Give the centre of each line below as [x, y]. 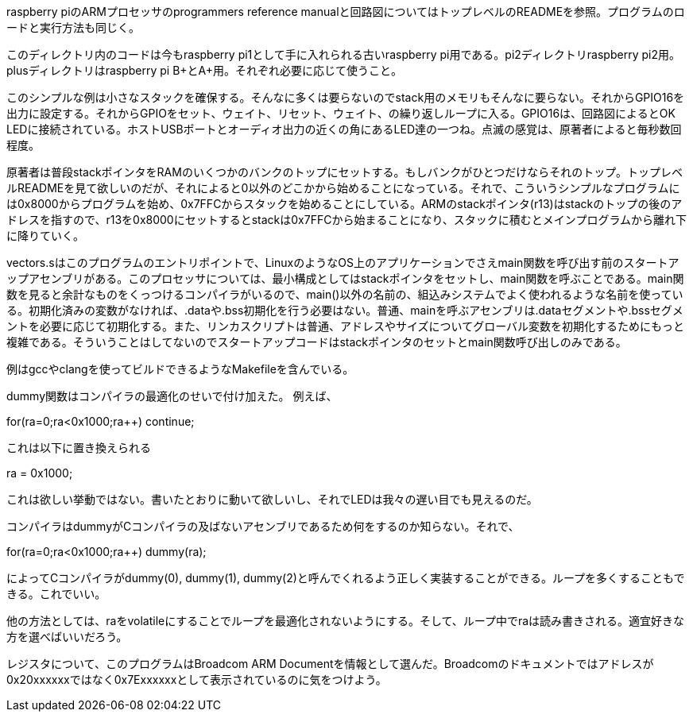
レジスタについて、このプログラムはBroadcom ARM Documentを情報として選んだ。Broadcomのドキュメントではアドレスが [330, 664]
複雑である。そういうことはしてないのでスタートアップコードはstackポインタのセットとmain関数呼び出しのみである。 [317, 342]
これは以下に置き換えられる [79, 448]
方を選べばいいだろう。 [67, 637]
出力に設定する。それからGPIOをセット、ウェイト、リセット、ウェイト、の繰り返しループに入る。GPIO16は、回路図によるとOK [341, 113]
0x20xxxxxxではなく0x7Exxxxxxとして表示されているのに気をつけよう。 [197, 679]
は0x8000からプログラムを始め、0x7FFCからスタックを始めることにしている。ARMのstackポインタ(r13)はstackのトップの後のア [345, 204]
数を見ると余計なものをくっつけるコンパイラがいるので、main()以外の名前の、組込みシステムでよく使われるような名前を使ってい [345, 294]
